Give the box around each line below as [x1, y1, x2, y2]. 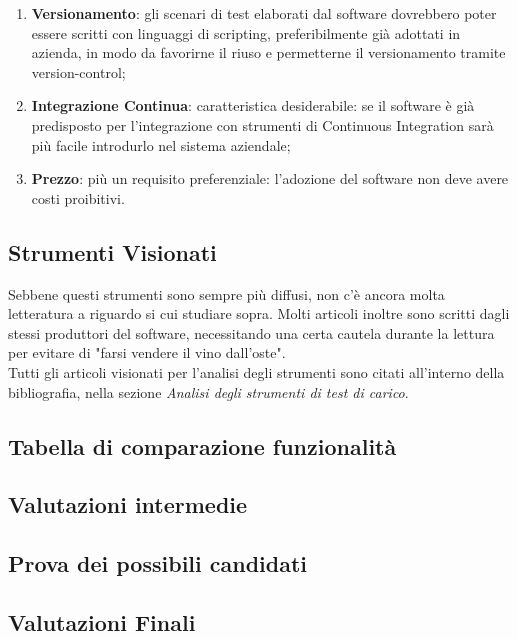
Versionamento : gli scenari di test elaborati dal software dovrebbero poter [31, 3, 497, 23]
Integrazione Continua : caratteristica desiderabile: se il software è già [31, 95, 475, 116]
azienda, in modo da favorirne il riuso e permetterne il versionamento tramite [31, 42, 506, 63]
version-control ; [31, 61, 126, 82]
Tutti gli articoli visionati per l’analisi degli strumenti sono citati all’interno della [8, 361, 505, 382]
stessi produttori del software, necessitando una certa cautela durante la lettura [8, 322, 495, 343]
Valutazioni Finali [8, 606, 196, 637]
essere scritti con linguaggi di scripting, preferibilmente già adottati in [31, 22, 461, 43]
